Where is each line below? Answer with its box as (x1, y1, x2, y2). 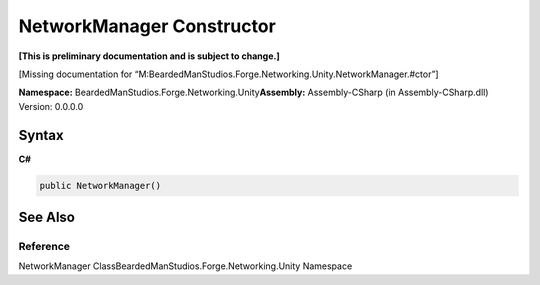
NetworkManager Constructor (18, 15, 277, 37)
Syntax (18, 126, 64, 144)
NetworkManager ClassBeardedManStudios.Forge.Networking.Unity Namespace (18, 260, 353, 272)
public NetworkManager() (39, 180, 162, 191)
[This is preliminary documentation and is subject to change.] (18, 50, 280, 62)
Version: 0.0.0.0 (18, 100, 84, 112)
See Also (18, 209, 75, 226)
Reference (18, 239, 70, 253)
